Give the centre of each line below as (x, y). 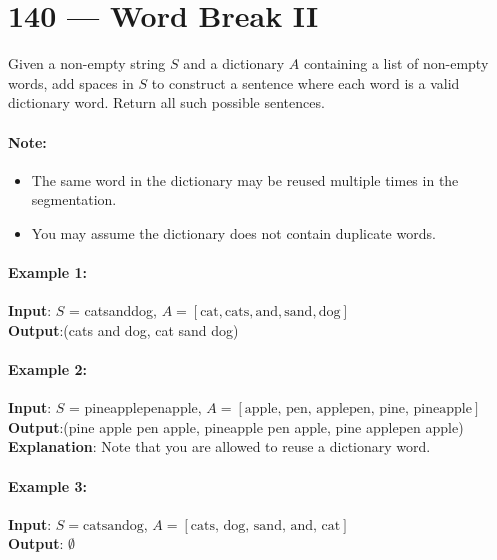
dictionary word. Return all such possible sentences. (166, 102)
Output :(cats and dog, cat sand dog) (123, 329)
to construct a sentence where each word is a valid (305, 82)
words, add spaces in (71, 82)
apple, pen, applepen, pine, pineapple (358, 409)
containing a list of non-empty (396, 63)
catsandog (113, 525)
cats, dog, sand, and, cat (265, 525)
